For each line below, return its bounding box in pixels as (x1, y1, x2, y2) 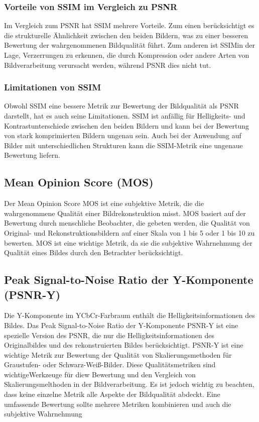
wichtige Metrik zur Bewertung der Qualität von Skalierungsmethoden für (4, 349, 232, 360)
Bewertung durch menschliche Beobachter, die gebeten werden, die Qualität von (4, 218, 250, 228)
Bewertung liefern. (4, 150, 60, 160)
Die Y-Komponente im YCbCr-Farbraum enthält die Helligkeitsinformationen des (4, 310, 255, 321)
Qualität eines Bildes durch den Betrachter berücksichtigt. (4, 247, 183, 258)
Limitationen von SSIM (4, 81, 101, 93)
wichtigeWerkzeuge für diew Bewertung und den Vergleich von (4, 369, 196, 379)
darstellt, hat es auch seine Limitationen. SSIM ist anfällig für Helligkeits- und (4, 111, 245, 121)
